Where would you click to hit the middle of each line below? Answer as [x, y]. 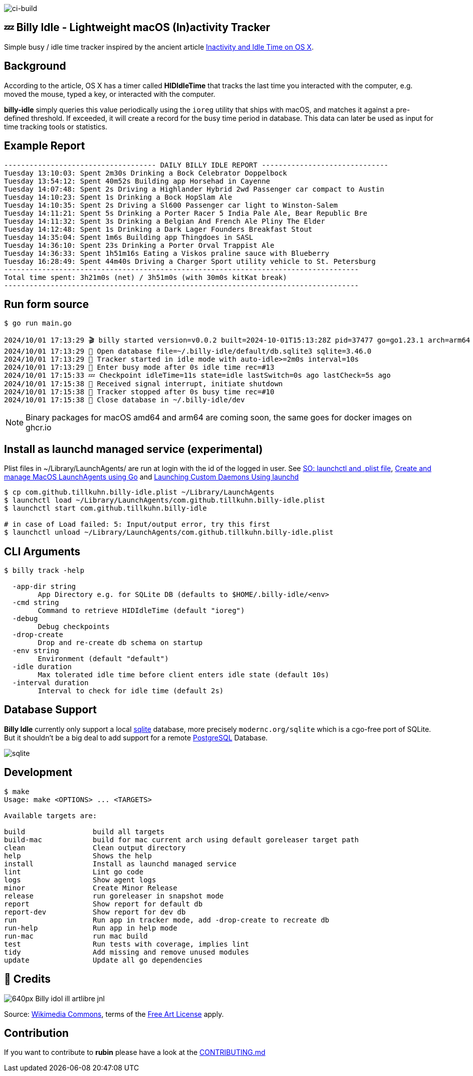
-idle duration [42, 667]
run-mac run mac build [76, 936]
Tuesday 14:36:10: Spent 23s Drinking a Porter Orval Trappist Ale [139, 245]
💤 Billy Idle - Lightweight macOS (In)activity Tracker [137, 28]
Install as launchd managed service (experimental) [134, 449]
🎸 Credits [28, 979]
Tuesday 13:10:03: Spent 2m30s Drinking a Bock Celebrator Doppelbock [146, 173]
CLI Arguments [42, 551]
